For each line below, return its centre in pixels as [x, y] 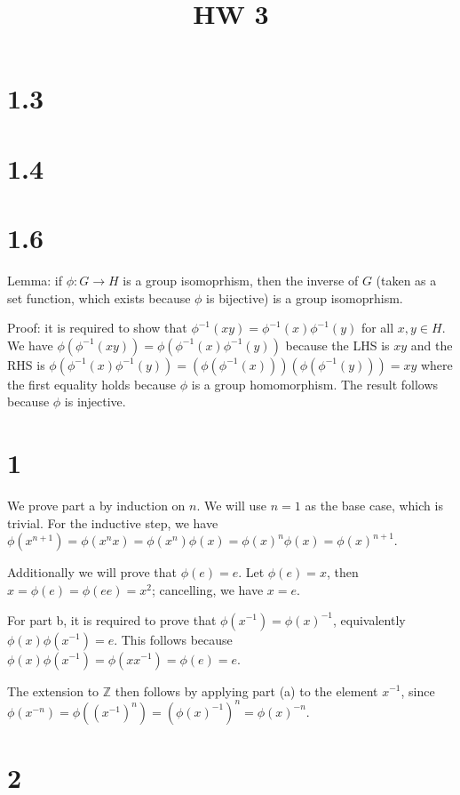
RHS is [26, 364]
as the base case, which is [374, 506]
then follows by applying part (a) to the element [246, 691]
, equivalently [369, 619]
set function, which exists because [99, 297]
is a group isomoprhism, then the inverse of [241, 281]
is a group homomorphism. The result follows [315, 384]
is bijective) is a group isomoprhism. [305, 297]
